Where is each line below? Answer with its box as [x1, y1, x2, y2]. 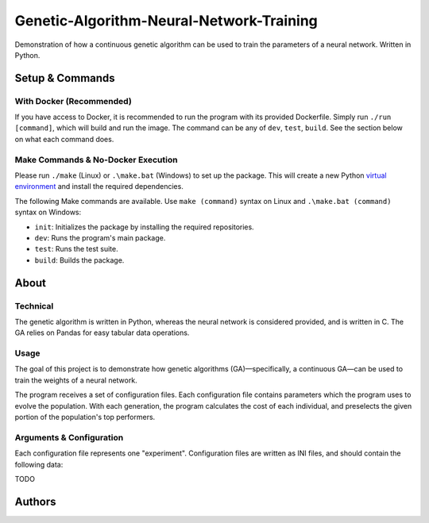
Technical [14, 300, 54, 311]
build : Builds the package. [34, 255, 125, 265]
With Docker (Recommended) [14, 95, 133, 106]
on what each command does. [14, 134, 114, 144]
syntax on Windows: [14, 207, 82, 217]
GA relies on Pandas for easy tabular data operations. [14, 328, 190, 337]
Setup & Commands [14, 71, 115, 85]
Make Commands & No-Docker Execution [14, 154, 178, 165]
